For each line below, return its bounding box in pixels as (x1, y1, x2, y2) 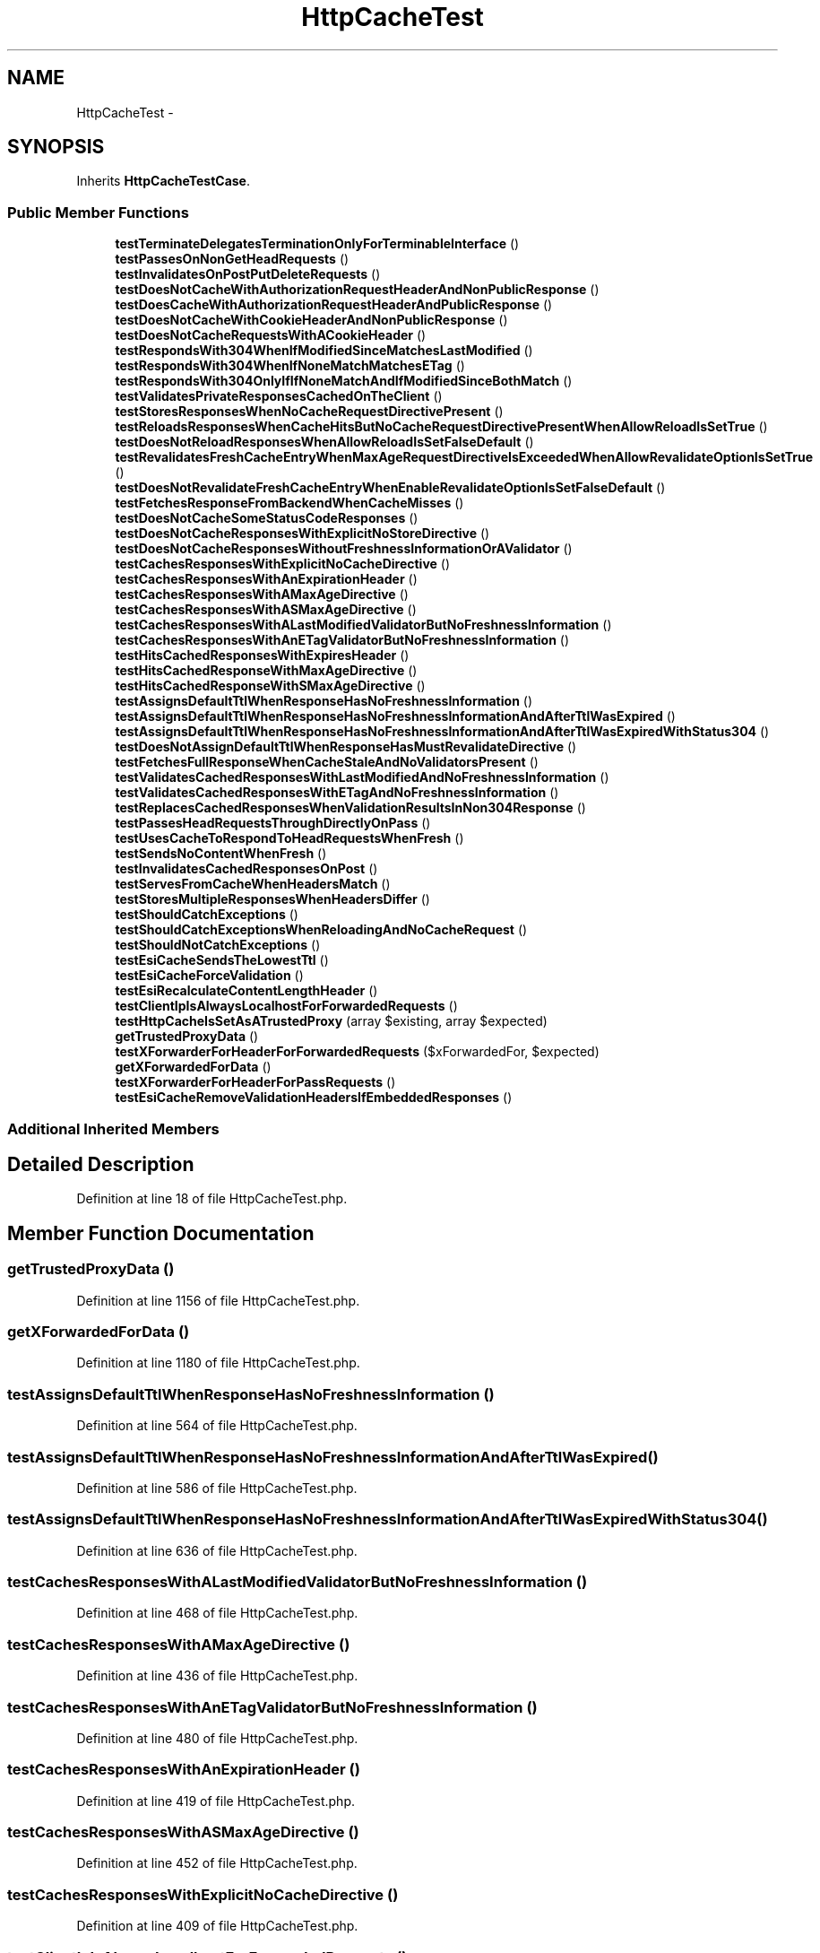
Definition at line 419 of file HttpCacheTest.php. (76, 1792, 355, 1809)
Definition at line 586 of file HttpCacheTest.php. (76, 1480, 358, 1496)
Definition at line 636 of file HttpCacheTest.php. (76, 1542, 358, 1558)
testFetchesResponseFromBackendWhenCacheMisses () (115, 495, 464, 511)
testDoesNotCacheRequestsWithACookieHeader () (115, 327, 427, 343)
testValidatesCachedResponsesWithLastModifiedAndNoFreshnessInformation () (115, 769, 609, 786)
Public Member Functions (7, 203, 189, 221)
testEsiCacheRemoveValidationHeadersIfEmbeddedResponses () (115, 1089, 513, 1106)
